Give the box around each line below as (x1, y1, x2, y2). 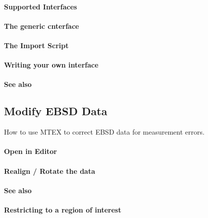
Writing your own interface (4, 60, 99, 70)
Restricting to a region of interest (4, 204, 121, 215)
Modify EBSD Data (4, 103, 107, 119)
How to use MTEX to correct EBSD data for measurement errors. (4, 127, 205, 137)
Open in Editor (4, 146, 57, 156)
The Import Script (4, 40, 69, 50)
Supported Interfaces (4, 1, 77, 11)
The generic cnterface (4, 20, 79, 31)
